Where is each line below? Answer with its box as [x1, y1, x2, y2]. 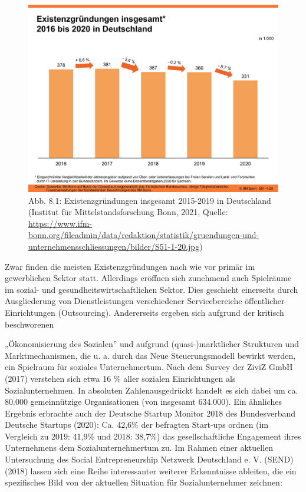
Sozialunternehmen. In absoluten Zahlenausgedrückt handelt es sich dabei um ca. [5, 384, 298, 396]
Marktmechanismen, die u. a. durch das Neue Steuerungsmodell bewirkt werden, [5, 349, 296, 361]
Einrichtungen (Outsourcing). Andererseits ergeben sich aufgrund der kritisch [5, 306, 284, 318]
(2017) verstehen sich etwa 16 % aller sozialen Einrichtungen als [5, 372, 236, 384]
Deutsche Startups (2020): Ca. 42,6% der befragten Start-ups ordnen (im [5, 418, 269, 431]
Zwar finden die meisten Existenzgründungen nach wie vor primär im [5, 260, 255, 272]
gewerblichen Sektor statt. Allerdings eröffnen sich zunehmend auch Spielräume [5, 272, 292, 284]
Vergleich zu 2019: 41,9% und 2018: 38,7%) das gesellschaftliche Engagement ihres [5, 430, 301, 442]
